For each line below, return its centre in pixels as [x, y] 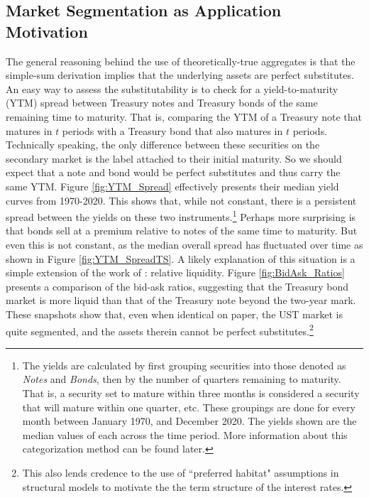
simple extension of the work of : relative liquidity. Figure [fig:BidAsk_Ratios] [175, 272]
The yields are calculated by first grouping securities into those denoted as [184, 365]
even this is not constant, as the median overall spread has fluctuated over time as [184, 244]
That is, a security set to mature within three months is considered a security [191, 393]
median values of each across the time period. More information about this [185, 434]
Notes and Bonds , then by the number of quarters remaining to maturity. [182, 379]
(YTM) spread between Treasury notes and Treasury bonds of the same [162, 103]
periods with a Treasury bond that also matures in [172, 130]
